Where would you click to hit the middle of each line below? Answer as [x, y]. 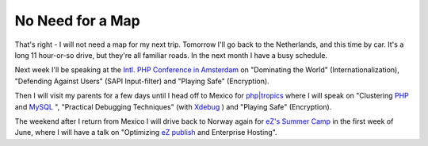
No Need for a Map [77, 21]
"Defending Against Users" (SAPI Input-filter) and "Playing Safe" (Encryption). [142, 81]
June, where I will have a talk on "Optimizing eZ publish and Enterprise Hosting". [146, 133]
